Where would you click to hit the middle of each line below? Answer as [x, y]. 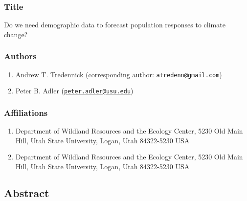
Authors [20, 56]
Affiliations [26, 112]
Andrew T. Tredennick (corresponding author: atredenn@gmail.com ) [119, 74]
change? [16, 34]
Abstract [27, 192]
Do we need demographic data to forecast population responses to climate [115, 25]
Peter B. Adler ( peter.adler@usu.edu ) [74, 91]
